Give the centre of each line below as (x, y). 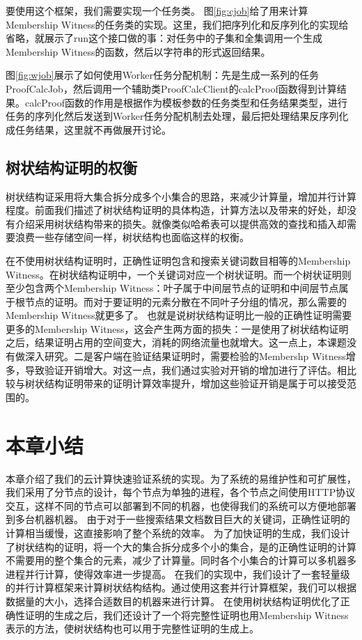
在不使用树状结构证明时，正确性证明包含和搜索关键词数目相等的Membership (178, 260)
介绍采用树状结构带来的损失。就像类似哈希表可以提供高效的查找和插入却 (181, 223)
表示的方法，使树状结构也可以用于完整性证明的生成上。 (132, 629)
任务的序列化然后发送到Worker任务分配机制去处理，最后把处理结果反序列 (172, 116)
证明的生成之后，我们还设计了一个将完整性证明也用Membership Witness (187, 615)
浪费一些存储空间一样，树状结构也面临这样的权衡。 (132, 237)
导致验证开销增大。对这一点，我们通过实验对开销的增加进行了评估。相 (186, 369)
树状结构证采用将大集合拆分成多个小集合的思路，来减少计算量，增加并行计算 (181, 196)
